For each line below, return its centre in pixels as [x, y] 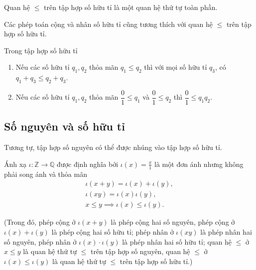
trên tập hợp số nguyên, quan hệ [140, 251]
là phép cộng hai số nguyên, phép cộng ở [173, 222]
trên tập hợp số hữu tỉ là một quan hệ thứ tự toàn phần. [131, 7]
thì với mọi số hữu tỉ [176, 67]
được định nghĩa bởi [88, 164]
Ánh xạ [15, 164]
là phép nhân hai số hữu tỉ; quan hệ [177, 241]
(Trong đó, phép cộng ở [40, 222]
